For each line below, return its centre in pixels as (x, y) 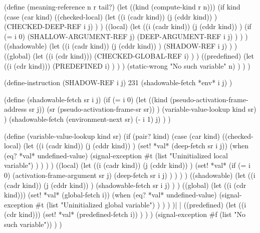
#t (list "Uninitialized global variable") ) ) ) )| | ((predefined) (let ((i (141, 204)
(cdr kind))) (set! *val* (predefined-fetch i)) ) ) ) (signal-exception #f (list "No (125, 214)
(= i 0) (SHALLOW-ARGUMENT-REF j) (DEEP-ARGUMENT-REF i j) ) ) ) (126, 36)
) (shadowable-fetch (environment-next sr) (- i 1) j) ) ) (87, 119)
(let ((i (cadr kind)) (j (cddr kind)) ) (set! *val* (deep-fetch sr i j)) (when (136, 146)
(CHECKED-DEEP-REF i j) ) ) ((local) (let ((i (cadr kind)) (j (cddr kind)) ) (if (128, 26)
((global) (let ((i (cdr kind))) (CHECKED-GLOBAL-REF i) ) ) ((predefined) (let (129, 55)
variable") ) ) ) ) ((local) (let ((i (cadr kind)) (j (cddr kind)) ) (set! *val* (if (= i (127, 165)
